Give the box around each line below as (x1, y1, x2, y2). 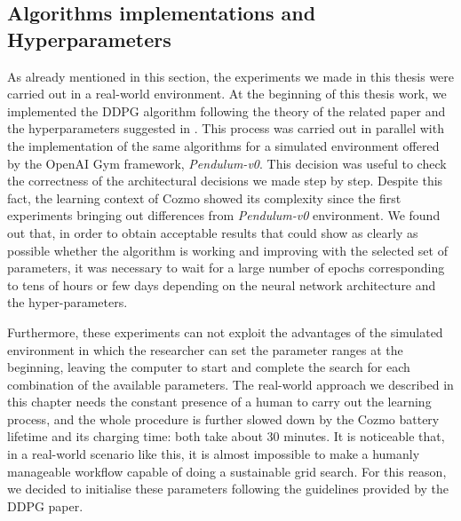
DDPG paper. (7, 496, 83, 515)
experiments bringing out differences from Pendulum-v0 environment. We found (7, 206, 441, 225)
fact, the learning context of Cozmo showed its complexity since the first (7, 188, 401, 207)
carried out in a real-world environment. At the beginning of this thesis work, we (7, 84, 447, 103)
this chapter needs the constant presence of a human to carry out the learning (7, 392, 432, 411)
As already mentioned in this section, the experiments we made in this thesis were (7, 67, 455, 85)
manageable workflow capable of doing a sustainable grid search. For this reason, (7, 462, 447, 480)
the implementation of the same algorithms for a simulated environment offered (7, 136, 440, 154)
